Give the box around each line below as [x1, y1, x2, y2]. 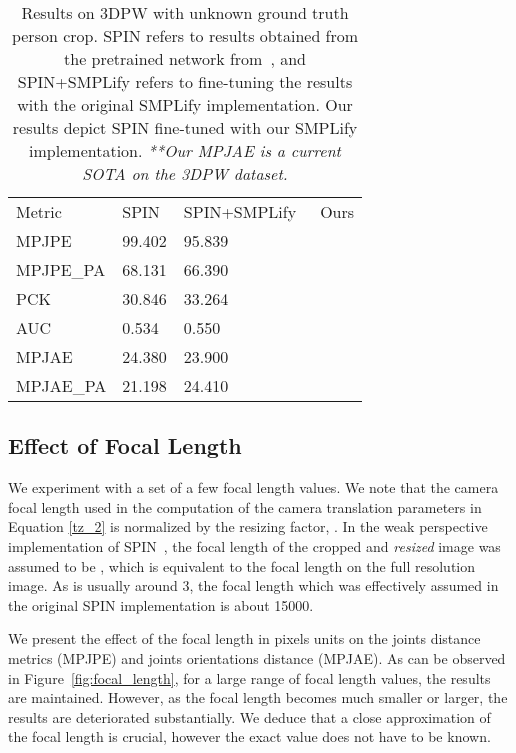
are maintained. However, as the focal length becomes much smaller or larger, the [8, 687, 508, 708]
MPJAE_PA [16, 374, 107, 397]
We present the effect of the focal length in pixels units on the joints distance [8, 628, 481, 649]
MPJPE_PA [16, 258, 106, 281]
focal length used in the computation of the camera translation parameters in [8, 496, 482, 517]
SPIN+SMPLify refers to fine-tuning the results [17, 70, 353, 93]
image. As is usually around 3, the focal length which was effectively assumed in [8, 575, 499, 596]
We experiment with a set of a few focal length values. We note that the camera [8, 477, 499, 498]
